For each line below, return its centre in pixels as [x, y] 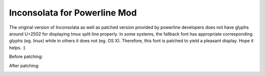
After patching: [24, 65]
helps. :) [17, 47]
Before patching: [26, 57]
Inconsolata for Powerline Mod [73, 13]
